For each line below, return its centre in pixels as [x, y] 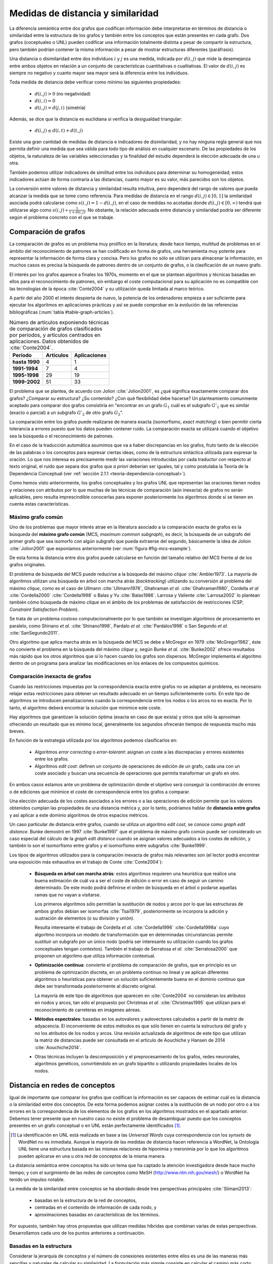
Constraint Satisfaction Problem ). [44, 609]
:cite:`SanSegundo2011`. [35, 633]
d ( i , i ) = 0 [45, 101]
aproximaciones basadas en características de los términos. [97, 1214]
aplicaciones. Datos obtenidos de [49, 341]
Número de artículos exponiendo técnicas [59, 323]
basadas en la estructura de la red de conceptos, [86, 1200]
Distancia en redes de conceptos [62, 1085]
